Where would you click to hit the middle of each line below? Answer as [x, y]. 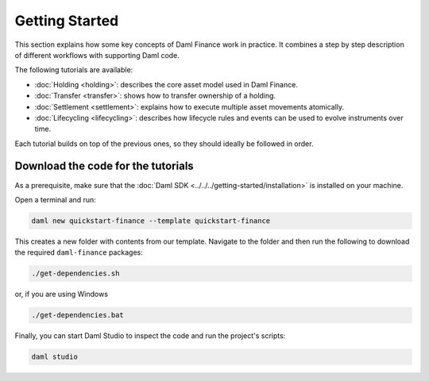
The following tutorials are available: [74, 70]
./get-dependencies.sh [75, 273]
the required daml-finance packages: [79, 252]
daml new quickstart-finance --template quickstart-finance [151, 221]
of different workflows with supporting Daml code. [97, 55]
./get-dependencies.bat [78, 315]
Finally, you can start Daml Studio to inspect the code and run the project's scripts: [150, 336]
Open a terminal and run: [56, 199]
